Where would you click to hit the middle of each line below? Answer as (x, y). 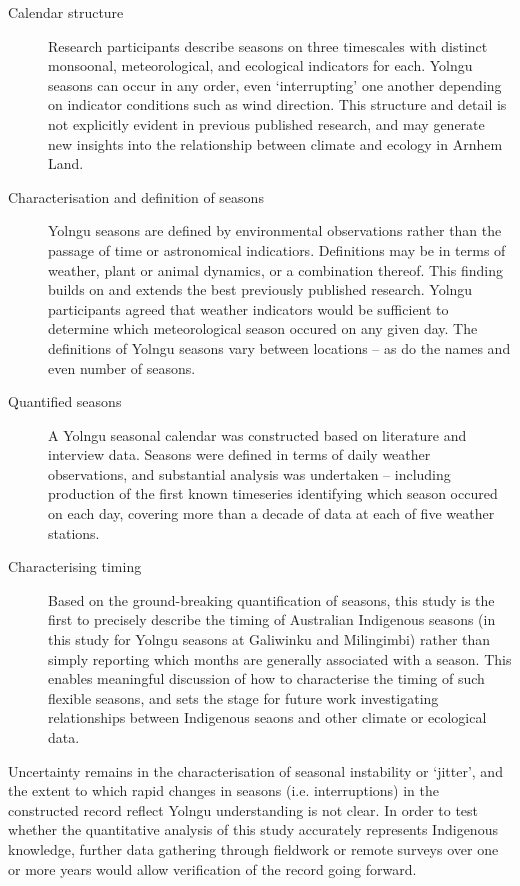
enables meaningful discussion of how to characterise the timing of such (266, 678)
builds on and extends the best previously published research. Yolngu (260, 289)
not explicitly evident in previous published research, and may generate (266, 123)
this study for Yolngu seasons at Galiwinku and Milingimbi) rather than (269, 639)
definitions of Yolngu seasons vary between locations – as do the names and (279, 347)
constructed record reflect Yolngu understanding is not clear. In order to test (243, 809)
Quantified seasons (65, 401)
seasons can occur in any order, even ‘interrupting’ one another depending (275, 84)
